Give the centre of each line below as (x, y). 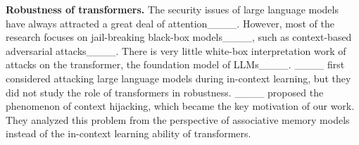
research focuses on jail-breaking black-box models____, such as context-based (179, 37)
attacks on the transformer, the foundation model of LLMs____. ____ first (175, 64)
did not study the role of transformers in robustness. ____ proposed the (165, 92)
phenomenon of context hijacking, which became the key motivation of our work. (180, 106)
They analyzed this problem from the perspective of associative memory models (178, 119)
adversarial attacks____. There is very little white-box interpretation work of (176, 50)
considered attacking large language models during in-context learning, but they (178, 78)
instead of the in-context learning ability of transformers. (128, 133)
